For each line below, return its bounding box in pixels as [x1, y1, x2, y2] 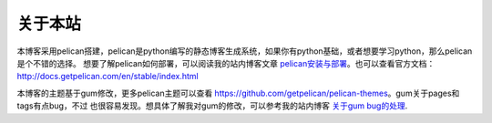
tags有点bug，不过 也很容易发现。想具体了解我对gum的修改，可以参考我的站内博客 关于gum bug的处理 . [16, 100, 408, 111]
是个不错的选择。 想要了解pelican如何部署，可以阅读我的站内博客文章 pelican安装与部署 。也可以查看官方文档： [16, 57, 436, 68]
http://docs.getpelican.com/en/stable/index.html [16, 71, 200, 82]
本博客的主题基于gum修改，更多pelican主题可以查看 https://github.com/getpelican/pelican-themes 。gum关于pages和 [16, 87, 460, 98]
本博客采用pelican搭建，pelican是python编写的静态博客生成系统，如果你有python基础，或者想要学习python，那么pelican [16, 46, 473, 56]
